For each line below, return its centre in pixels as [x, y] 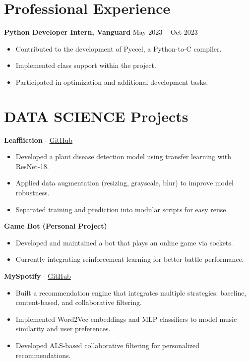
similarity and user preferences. [63, 329]
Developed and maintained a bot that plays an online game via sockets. [124, 242]
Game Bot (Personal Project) [56, 226]
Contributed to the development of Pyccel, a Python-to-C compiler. [119, 48]
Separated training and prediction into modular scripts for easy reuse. [122, 209]
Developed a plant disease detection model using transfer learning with [124, 156]
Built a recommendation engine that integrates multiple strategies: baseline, [131, 292]
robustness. [32, 192]
